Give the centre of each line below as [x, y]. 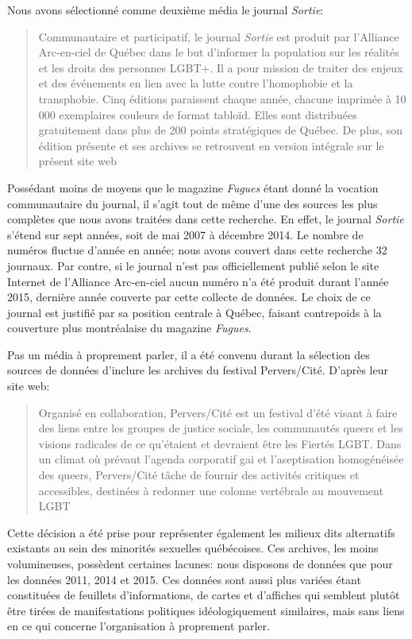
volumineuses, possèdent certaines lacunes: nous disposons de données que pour [200, 563]
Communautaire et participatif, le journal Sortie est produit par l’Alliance [219, 36]
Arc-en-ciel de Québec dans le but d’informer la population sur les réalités [219, 52]
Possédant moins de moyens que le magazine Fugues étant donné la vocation [193, 187]
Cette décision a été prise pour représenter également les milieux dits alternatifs [201, 532]
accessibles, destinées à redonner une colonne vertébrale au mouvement [211, 490]
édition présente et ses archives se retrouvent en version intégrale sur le [211, 145]
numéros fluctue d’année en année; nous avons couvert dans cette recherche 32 [197, 250]
